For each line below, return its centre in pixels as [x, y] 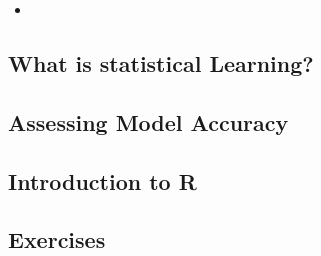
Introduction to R [102, 180]
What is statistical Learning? [161, 62]
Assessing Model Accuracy [148, 121]
